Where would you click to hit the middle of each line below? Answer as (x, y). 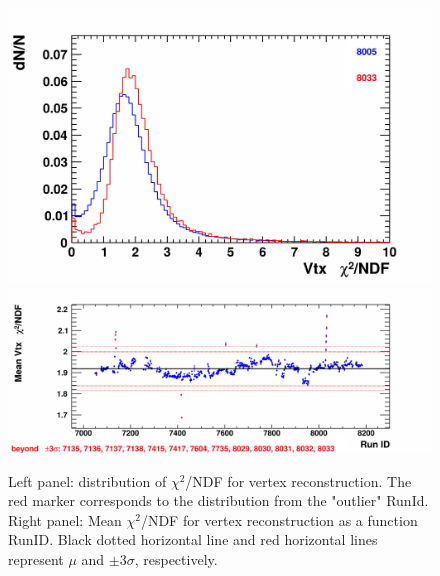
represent (36, 558)
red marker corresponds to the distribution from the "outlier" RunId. (218, 500)
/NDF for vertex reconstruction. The (298, 480)
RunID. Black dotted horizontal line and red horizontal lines (193, 539)
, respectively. (176, 558)
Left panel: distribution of (87, 480)
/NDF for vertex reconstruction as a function (279, 519)
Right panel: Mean (65, 519)
